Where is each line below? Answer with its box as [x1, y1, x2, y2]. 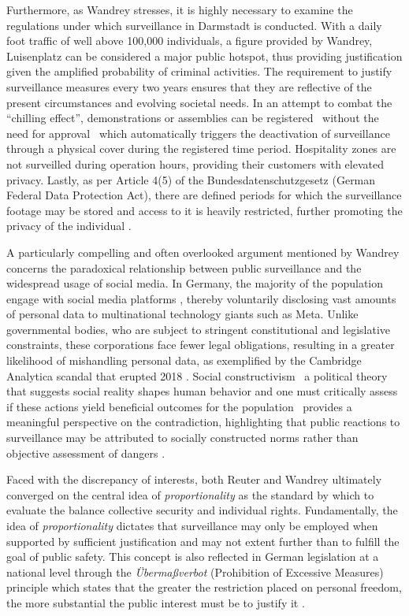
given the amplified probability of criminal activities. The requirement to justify [6, 63, 392, 80]
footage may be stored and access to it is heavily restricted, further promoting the [6, 202, 403, 218]
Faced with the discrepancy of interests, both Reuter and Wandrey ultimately [6, 471, 382, 488]
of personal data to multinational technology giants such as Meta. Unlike [6, 306, 359, 322]
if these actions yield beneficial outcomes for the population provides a [6, 398, 352, 414]
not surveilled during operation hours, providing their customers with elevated [6, 155, 384, 172]
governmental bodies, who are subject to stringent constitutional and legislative [6, 321, 391, 337]
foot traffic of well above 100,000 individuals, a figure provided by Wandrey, [6, 32, 373, 49]
